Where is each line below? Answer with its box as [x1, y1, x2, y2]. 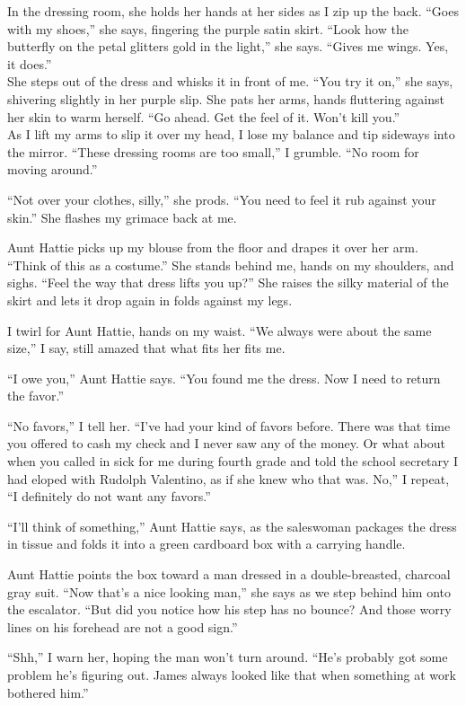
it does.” [7, 54, 52, 73]
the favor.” [7, 386, 65, 405]
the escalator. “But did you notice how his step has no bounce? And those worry [7, 600, 452, 619]
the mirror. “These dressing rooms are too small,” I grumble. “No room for [7, 142, 419, 161]
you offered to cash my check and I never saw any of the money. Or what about [7, 434, 445, 453]
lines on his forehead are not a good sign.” [7, 617, 238, 636]
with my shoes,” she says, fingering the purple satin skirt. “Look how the [7, 19, 409, 38]
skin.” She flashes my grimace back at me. [7, 207, 237, 226]
